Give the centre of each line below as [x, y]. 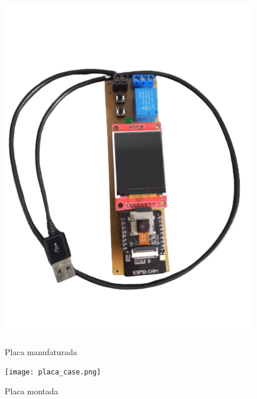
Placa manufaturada [41, 351]
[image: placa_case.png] [53, 372]
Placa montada [32, 391]
